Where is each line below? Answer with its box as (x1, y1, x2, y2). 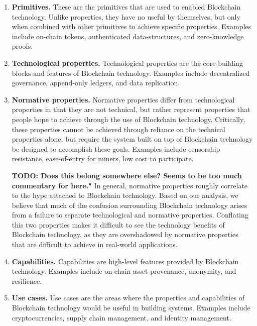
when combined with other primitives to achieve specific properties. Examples (12, 21, 251, 32)
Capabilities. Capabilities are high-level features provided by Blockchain (12, 256, 239, 266)
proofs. (12, 41, 33, 51)
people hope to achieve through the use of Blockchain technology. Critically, (12, 114, 245, 124)
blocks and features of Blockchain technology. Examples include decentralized (12, 67, 250, 78)
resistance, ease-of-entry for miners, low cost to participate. (12, 153, 194, 164)
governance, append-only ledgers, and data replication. (12, 77, 180, 88)
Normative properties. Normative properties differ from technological (12, 94, 235, 104)
